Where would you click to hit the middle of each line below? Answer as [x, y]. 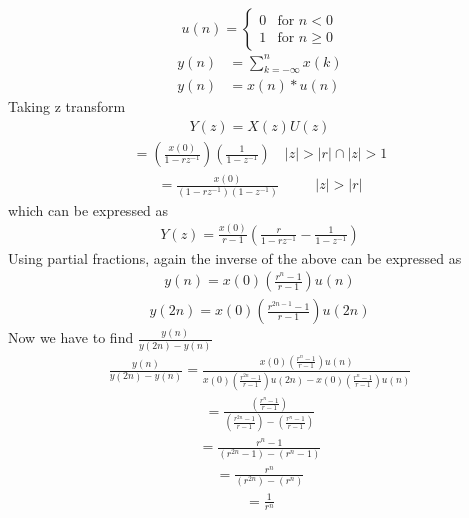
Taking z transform [67, 106]
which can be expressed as [88, 209]
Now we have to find [71, 337]
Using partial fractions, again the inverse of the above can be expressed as [235, 257]
